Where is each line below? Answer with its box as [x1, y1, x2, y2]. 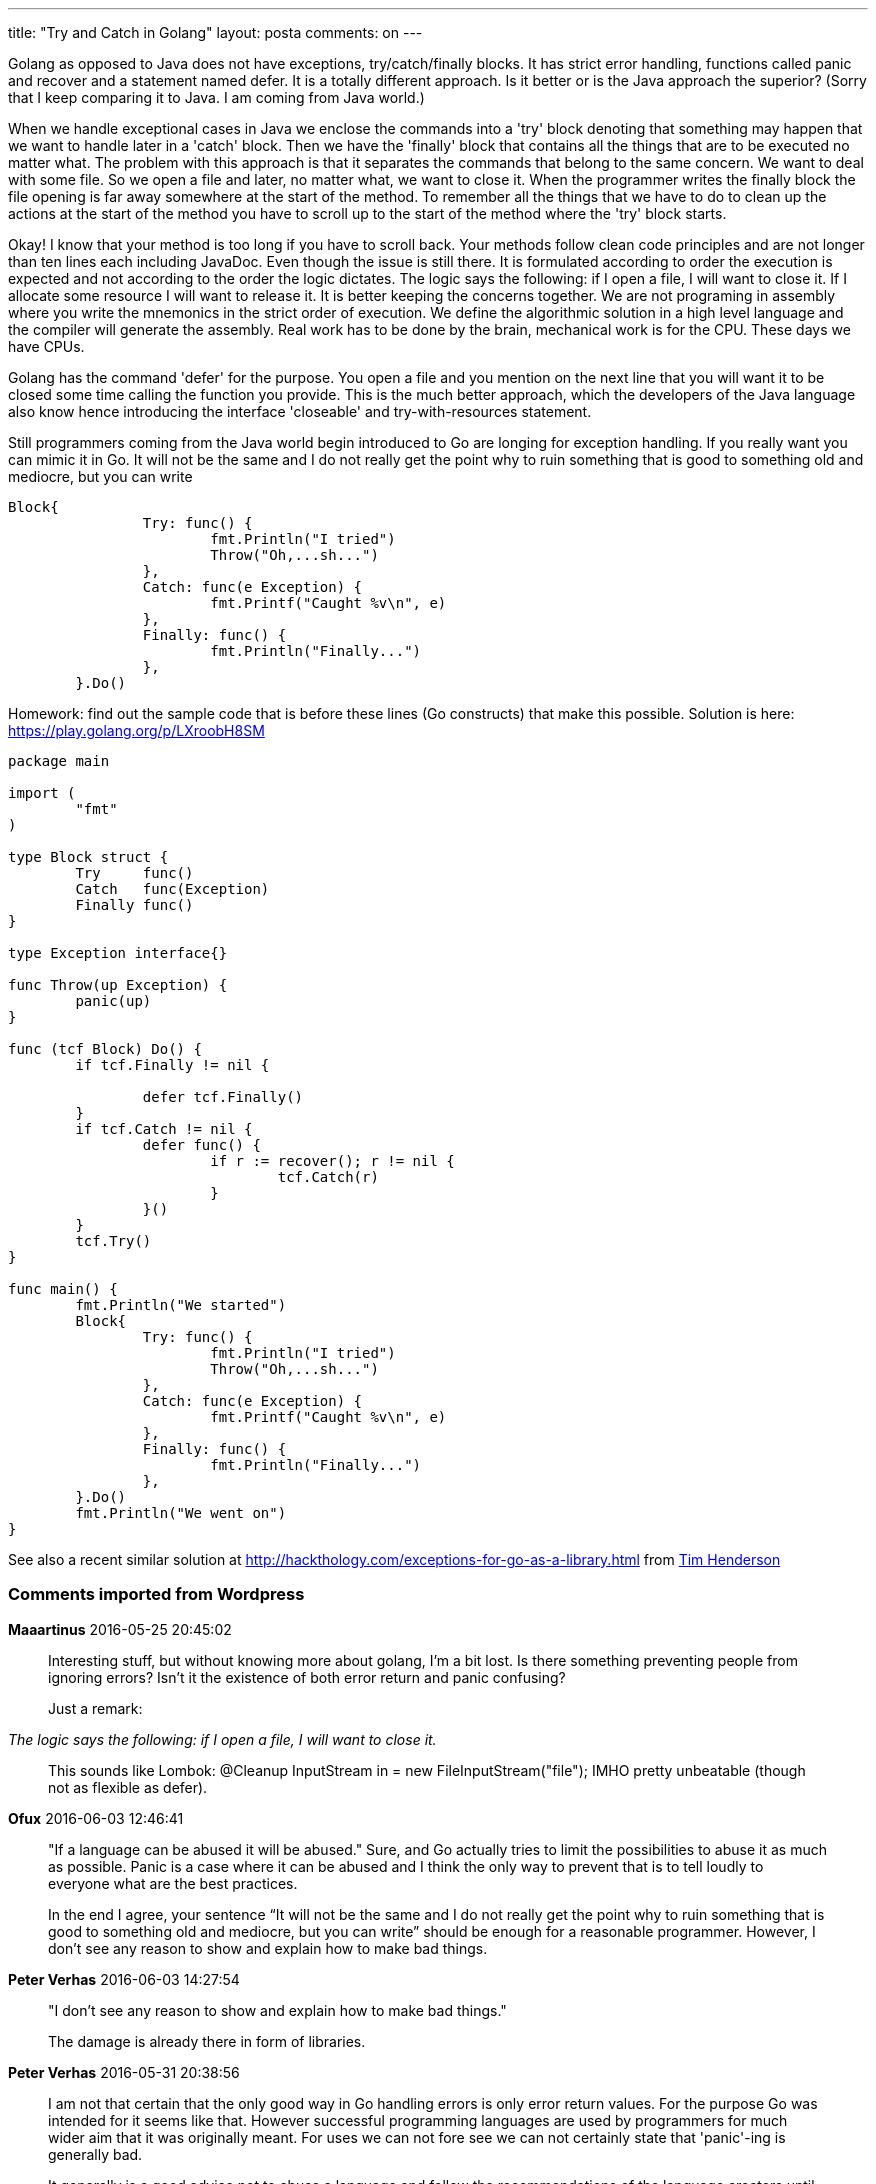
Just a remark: [48, 1699, 143, 1717]
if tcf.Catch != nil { [75, 1121, 253, 1137]
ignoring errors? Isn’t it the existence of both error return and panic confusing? [48, 1668, 566, 1686]
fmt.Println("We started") [75, 1297, 287, 1313]
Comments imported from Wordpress [8, 1584, 305, 1605]
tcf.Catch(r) [277, 1169, 379, 1185]
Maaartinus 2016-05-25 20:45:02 [8, 1620, 232, 1638]
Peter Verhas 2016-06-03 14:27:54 [8, 1970, 240, 1988]
